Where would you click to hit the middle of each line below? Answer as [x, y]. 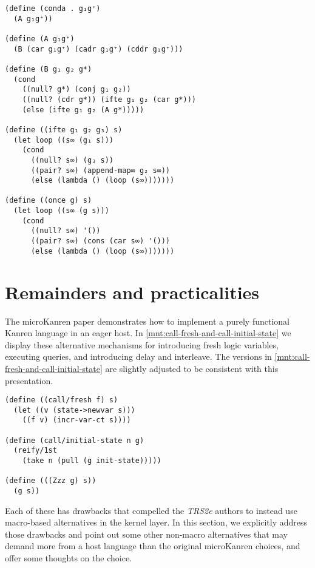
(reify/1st [35, 451]
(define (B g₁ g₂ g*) [49, 69]
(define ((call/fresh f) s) [62, 400]
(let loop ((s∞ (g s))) [61, 211]
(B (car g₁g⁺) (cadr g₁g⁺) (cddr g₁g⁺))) [98, 49]
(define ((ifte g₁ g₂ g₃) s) [64, 130]
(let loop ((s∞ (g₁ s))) [63, 140]
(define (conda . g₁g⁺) [53, 8]
